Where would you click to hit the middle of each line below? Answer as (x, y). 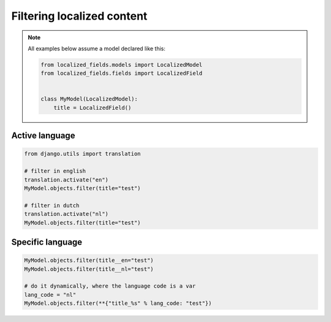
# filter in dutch (52, 205)
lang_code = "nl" (50, 295)
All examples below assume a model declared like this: (97, 48)
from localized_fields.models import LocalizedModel (122, 65)
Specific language (47, 242)
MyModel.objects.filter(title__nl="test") (89, 269)
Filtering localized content (79, 16)
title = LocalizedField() (93, 108)
